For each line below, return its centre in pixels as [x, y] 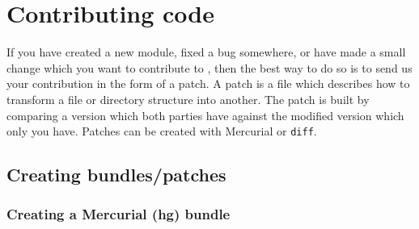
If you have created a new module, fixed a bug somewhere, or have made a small [206, 52]
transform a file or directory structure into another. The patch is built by [188, 99]
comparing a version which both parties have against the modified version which [205, 115]
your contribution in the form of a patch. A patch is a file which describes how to [208, 83]
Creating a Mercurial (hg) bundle [119, 214]
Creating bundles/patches [116, 175]
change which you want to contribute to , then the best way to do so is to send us [209, 67]
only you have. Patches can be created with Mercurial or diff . [162, 131]
